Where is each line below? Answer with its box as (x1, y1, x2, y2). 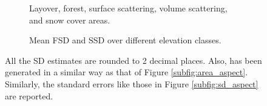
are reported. (5, 89, 53, 102)
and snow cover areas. (29, 13, 110, 26)
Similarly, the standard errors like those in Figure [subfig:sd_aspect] (5, 77, 259, 90)
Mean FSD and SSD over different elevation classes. (29, 34, 221, 46)
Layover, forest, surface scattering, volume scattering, (29, 2, 228, 14)
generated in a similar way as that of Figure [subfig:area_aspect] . (5, 66, 248, 78)
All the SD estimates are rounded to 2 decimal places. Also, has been (5, 54, 262, 66)
